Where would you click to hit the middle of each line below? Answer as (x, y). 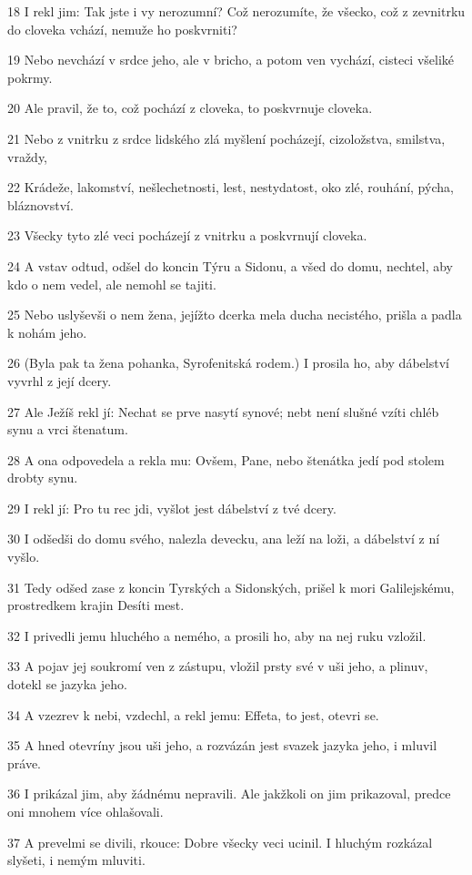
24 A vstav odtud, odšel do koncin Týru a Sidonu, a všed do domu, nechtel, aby (230, 265)
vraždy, (28, 156)
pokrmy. (30, 77)
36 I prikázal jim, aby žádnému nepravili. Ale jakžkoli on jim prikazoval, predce (229, 794)
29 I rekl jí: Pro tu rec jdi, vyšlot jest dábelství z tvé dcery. (172, 508)
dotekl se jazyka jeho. (67, 684)
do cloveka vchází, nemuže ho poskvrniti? (122, 29)
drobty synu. (43, 478)
